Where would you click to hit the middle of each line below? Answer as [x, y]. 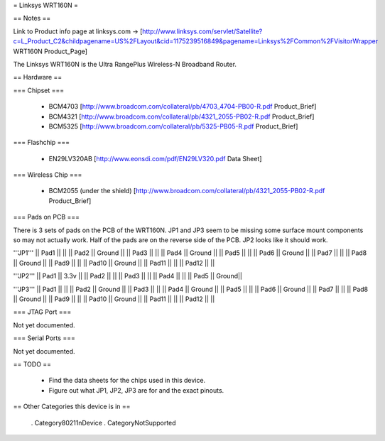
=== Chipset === [39, 90]
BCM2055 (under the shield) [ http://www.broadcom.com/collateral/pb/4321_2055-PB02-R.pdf [187, 191]
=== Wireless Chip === [48, 175]
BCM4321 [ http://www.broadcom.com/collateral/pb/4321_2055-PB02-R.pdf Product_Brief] [181, 116]
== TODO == [32, 364]
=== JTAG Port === [42, 312]
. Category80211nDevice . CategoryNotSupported [104, 423]
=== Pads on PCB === [47, 217]
